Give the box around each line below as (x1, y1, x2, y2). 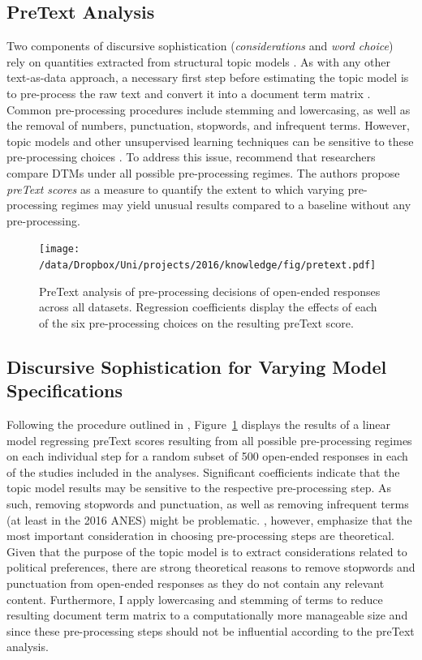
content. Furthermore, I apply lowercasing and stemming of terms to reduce (6, 590, 383, 607)
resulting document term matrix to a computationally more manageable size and (6, 606, 408, 624)
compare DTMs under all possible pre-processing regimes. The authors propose (6, 164, 400, 181)
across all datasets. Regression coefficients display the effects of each (39, 298, 377, 315)
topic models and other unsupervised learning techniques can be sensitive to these (6, 132, 414, 149)
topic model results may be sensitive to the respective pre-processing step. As (6, 479, 392, 496)
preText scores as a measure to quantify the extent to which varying (6, 180, 344, 197)
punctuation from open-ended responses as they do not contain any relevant (6, 574, 385, 591)
